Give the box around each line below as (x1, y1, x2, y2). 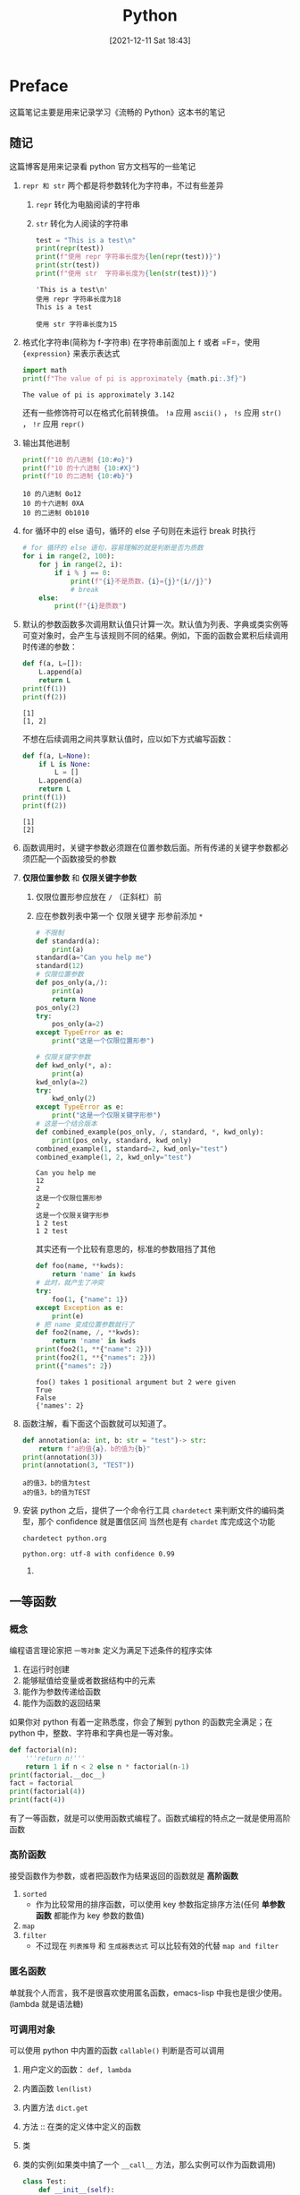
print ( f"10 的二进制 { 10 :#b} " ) (21, 472, 134, 481)
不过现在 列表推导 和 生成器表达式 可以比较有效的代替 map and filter (35, 1941, 279, 1951)
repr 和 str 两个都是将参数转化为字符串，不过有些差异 (21, 180, 225, 191)
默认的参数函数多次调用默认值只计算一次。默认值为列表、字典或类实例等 (21, 619, 288, 630)
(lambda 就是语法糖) (9, 1998, 84, 2009)
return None (52, 995, 96, 1004)
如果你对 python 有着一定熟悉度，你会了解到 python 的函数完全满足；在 (9, 1716, 273, 1727)
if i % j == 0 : (54, 568, 112, 578)
